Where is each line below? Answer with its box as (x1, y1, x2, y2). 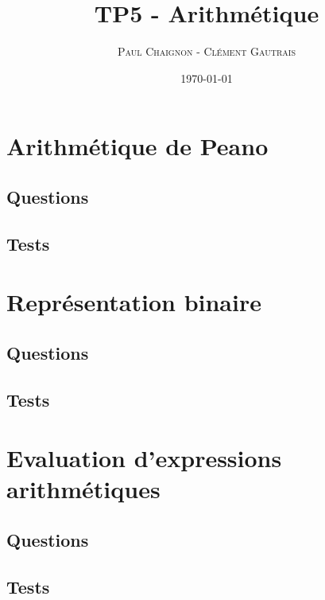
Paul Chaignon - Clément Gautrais (117, 43, 296, 60)
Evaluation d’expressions (6, 442, 282, 474)
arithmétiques (6, 473, 161, 505)
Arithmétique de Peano (6, 130, 269, 162)
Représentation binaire (6, 286, 261, 318)
